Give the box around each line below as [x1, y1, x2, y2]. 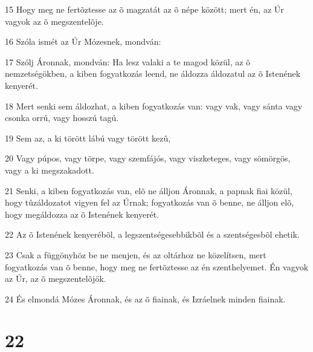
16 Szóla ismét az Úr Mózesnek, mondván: [5, 35, 161, 48]
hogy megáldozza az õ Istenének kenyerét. [5, 207, 160, 220]
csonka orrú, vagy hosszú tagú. [5, 111, 119, 124]
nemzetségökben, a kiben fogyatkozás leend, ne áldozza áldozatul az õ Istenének [5, 67, 301, 80]
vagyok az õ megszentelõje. [5, 15, 104, 27]
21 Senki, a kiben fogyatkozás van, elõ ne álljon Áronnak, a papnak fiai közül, [5, 184, 292, 197]
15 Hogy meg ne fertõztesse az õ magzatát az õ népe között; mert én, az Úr [5, 3, 284, 15]
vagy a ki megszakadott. [5, 163, 94, 176]
